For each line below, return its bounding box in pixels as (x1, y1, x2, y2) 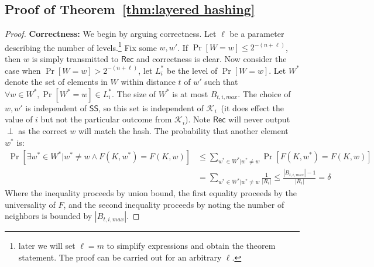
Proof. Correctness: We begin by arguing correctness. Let (5, 28, 217, 40)
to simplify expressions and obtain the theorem (107, 239, 276, 252)
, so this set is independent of (98, 101, 204, 114)
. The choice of (238, 87, 291, 100)
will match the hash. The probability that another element (78, 125, 289, 137)
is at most (172, 87, 208, 100)
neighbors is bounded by (5, 210, 92, 222)
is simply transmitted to (32, 53, 119, 65)
